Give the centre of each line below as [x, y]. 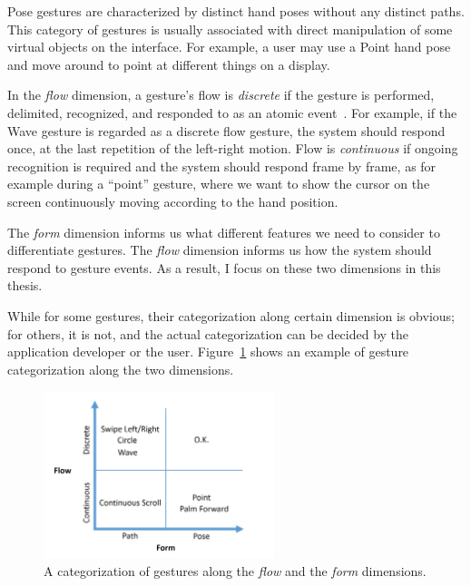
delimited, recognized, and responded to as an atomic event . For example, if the [232, 112]
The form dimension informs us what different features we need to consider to [224, 232]
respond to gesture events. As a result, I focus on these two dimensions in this [224, 267]
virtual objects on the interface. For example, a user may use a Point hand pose [229, 47]
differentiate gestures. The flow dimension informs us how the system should [220, 250]
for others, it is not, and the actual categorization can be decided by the [208, 333]
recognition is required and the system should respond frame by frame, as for [222, 166]
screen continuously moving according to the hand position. [173, 201]
